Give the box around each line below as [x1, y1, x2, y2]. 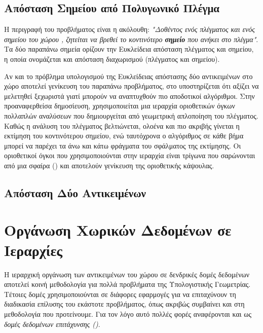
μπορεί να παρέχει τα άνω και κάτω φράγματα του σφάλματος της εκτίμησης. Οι [4, 140, 241, 151]
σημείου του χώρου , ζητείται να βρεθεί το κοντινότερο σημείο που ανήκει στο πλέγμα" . [4, 33, 258, 44]
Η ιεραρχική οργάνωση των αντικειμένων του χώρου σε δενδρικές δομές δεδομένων [4, 269, 250, 279]
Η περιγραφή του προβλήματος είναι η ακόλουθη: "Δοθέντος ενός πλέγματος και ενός [4, 24, 255, 34]
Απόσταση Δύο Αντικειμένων [4, 184, 146, 200]
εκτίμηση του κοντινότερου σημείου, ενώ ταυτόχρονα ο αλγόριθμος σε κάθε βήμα [4, 130, 244, 141]
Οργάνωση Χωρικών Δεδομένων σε [4, 219, 232, 240]
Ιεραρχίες [4, 239, 63, 260]
